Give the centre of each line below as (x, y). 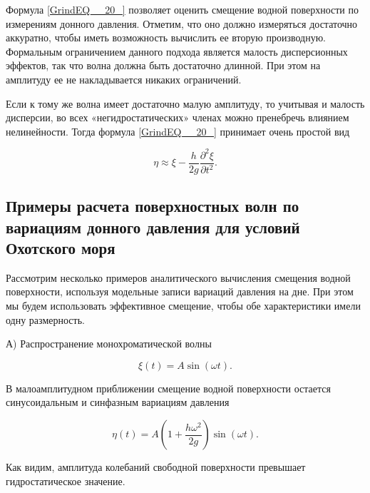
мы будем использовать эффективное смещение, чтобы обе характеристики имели (183, 306)
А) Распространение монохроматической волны (109, 344)
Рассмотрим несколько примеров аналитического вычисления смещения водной (178, 277)
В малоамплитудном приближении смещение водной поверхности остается (168, 388)
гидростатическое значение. (66, 481)
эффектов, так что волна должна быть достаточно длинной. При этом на (163, 65)
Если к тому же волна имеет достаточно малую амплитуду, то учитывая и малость (185, 103)
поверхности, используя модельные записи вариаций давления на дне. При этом (180, 291)
